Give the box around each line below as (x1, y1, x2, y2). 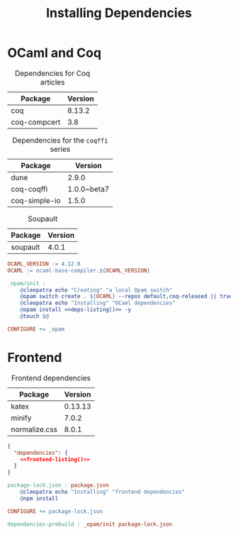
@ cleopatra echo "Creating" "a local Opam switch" (20, 286, 173, 294)
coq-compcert (11, 117, 61, 127)
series (50, 144, 71, 154)
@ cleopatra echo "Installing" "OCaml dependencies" (20, 299, 176, 307)
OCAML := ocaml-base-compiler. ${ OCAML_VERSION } (7, 267, 151, 274)
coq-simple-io (11, 195, 62, 205)
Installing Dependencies (45, 5, 193, 21)
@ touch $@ (20, 313, 50, 320)
